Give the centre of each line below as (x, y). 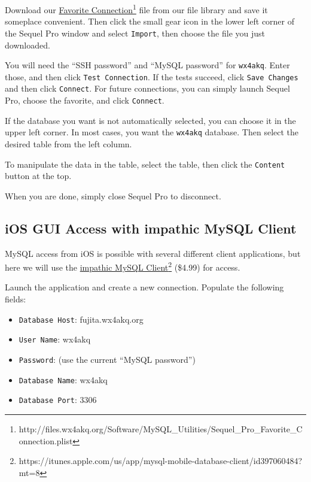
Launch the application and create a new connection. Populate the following (144, 287)
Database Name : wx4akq (63, 379)
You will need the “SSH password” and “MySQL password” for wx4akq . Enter (147, 65)
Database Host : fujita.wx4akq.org (81, 319)
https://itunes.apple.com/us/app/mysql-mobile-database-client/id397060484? (161, 461)
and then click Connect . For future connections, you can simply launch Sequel (147, 88)
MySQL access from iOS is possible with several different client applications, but (153, 253)
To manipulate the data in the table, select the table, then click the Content (145, 164)
